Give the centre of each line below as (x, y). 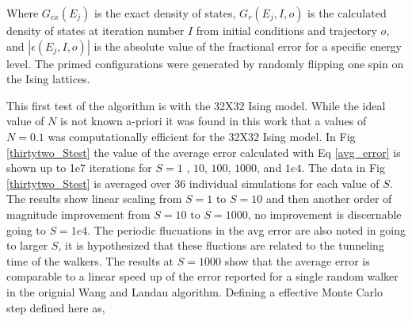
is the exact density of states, (165, 13)
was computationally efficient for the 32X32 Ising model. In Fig (202, 136)
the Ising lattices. (48, 79)
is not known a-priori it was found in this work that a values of (214, 121)
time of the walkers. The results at (90, 260)
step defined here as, (56, 307)
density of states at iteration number (95, 30)
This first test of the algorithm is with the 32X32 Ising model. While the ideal (196, 105)
